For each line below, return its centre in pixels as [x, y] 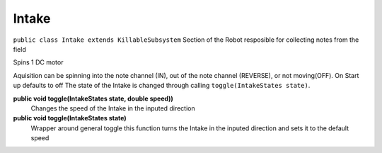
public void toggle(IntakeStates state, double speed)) [93, 98]
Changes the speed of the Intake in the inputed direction [113, 108]
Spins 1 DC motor [38, 62]
